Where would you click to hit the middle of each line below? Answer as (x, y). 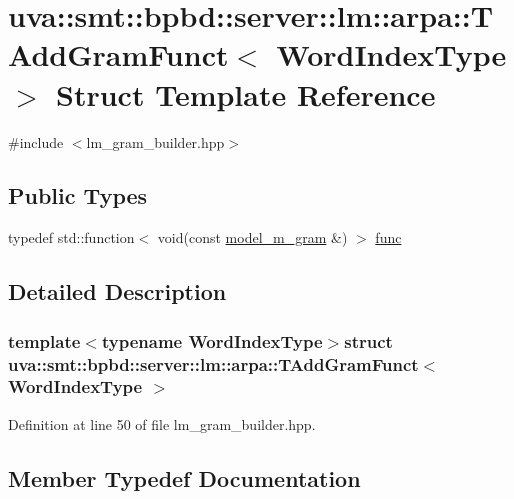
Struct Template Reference (246, 93)
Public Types (78, 195)
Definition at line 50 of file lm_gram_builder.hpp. (162, 423)
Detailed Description (117, 291)
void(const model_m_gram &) (252, 237)
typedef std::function (71, 237)
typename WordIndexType (212, 340)
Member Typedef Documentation (184, 477)
